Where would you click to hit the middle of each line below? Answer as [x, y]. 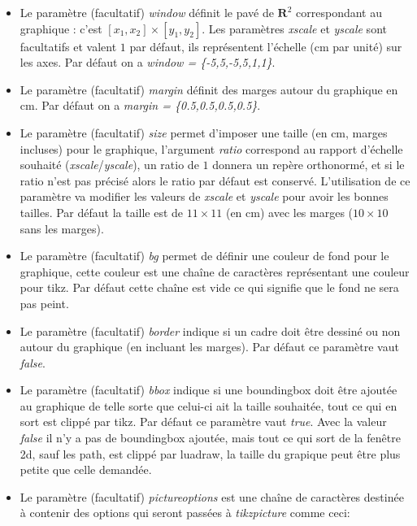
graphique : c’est [61, 28]
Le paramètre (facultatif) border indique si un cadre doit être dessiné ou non [210, 330]
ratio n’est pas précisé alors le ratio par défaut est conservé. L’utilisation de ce [215, 180]
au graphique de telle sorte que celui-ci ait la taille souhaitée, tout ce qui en [208, 405]
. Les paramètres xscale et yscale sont [294, 28]
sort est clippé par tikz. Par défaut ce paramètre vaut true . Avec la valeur [203, 422]
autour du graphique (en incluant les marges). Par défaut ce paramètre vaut [209, 347]
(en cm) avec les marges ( [289, 212]
